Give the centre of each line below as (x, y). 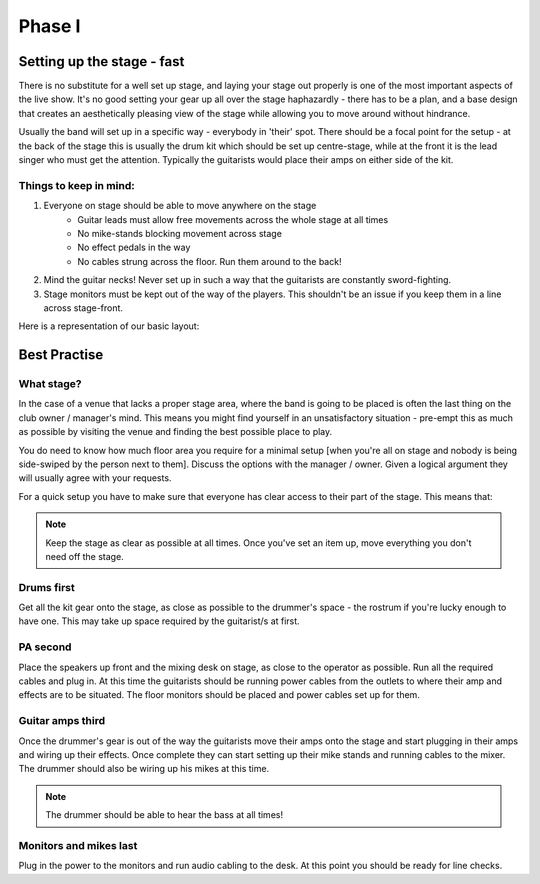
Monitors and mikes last (78, 845)
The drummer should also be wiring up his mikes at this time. (144, 769)
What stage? (50, 384)
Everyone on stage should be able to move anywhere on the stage (180, 206)
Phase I (49, 26)
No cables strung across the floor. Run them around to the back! (209, 261)
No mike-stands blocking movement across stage (179, 233)
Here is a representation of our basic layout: (109, 326)
